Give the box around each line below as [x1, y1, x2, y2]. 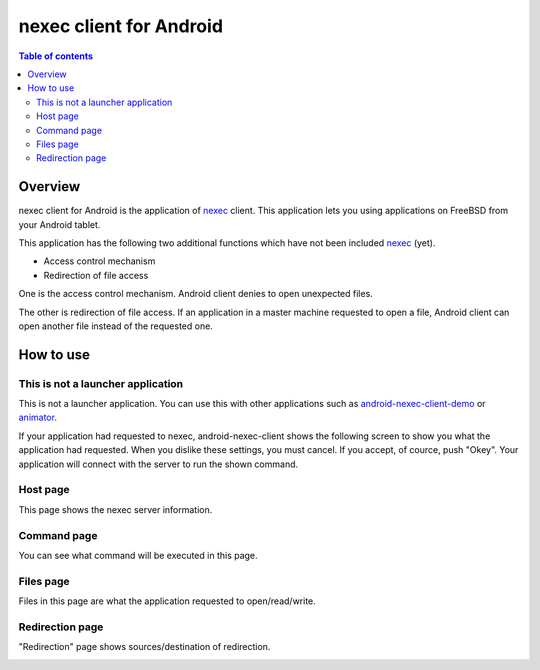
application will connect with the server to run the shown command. [18, 458, 299, 470]
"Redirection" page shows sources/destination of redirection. [18, 641, 271, 653]
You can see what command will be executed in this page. [18, 549, 259, 561]
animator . [18, 411, 57, 424]
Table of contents [18, 50, 94, 62]
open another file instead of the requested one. [18, 320, 214, 332]
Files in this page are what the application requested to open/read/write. [18, 595, 317, 607]
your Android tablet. [18, 218, 101, 230]
